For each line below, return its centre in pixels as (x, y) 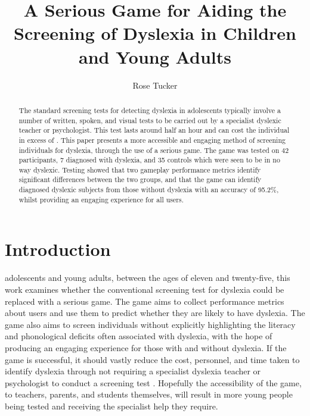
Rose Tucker (155, 85)
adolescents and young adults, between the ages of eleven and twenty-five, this (148, 278)
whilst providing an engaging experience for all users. (101, 199)
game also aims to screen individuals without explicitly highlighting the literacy (150, 324)
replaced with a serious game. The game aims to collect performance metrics (145, 301)
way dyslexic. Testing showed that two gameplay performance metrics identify (140, 169)
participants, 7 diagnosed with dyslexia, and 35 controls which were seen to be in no (149, 160)
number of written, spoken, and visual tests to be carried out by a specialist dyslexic (150, 120)
